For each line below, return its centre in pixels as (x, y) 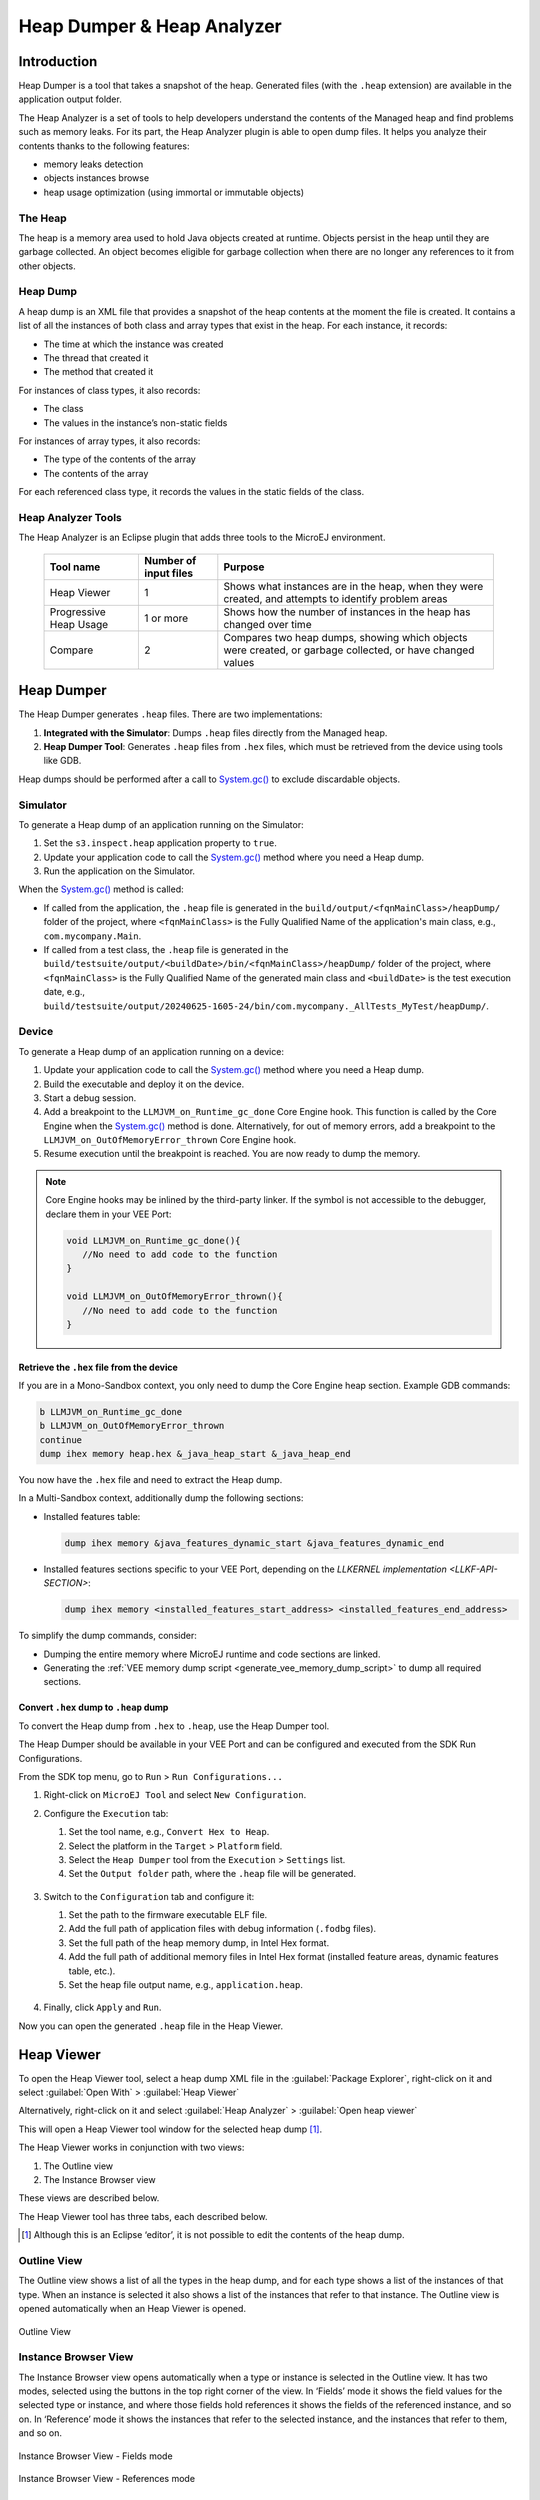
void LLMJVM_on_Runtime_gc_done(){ (153, 1240)
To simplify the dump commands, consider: (107, 1636)
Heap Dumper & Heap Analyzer (150, 26)
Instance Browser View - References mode (106, 2479)
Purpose (244, 567)
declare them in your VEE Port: (108, 1214)
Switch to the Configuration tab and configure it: (149, 1896)
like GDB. (62, 761)
